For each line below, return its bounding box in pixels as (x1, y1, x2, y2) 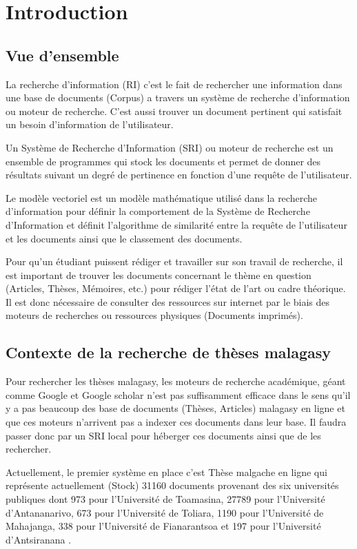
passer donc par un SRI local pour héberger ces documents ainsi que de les (6, 428, 321, 442)
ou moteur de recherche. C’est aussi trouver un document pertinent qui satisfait (6, 103, 343, 118)
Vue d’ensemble (6, 44, 119, 65)
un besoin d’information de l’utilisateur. (6, 117, 174, 132)
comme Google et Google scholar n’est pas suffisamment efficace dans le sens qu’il (6, 387, 351, 402)
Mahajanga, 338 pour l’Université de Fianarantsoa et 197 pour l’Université (6, 519, 321, 533)
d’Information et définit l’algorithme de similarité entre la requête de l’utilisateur (6, 217, 347, 231)
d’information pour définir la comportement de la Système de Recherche (6, 204, 310, 218)
